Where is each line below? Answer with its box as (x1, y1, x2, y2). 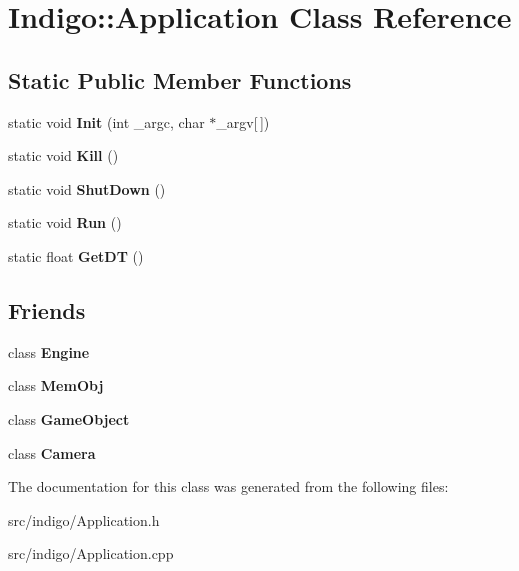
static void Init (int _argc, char (8, 111, 205, 132)
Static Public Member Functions (8, 64, 352, 95)
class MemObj (8, 375, 104, 396)
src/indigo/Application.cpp (8, 543, 174, 564)
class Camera (8, 442, 96, 463)
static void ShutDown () (8, 178, 166, 199)
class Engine (8, 341, 90, 362)
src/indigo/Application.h (8, 509, 160, 530)
